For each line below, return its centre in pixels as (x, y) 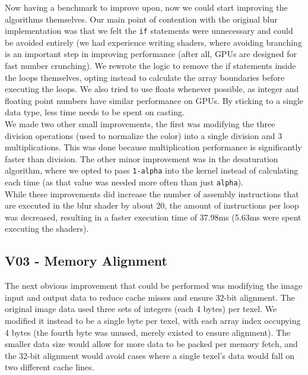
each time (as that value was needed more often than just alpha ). (124, 182)
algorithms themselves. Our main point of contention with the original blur (141, 19)
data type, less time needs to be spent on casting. (95, 112)
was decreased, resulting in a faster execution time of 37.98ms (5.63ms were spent (153, 217)
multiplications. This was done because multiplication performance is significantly (153, 147)
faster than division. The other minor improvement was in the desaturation (142, 158)
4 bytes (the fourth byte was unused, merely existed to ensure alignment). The (148, 332)
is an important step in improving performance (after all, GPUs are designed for (151, 54)
